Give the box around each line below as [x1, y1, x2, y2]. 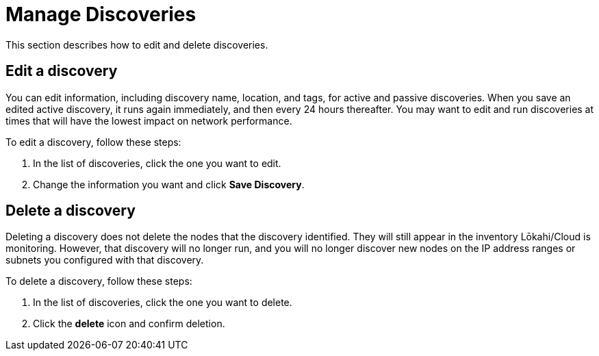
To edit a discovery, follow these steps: [5, 136, 181, 148]
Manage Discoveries [5, 3, 196, 26]
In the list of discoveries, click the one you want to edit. [33, 157, 281, 169]
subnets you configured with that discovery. [5, 254, 204, 266]
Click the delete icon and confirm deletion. [33, 318, 225, 330]
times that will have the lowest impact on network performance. [5, 114, 292, 127]
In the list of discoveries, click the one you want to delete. [33, 296, 292, 309]
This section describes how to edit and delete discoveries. [5, 38, 268, 51]
